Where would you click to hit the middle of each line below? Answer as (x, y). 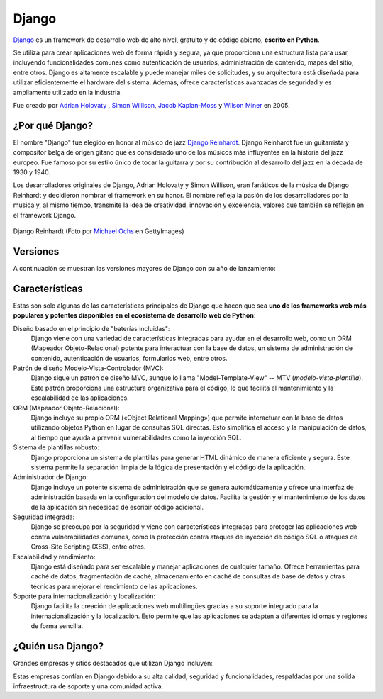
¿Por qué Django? (53, 125)
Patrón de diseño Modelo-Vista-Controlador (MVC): (89, 368)
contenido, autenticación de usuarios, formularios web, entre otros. (129, 358)
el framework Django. (45, 215)
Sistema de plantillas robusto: (56, 447)
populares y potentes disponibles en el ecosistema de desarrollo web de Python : (134, 315)
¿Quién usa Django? (59, 646)
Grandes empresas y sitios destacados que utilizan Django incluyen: (113, 664)
